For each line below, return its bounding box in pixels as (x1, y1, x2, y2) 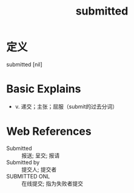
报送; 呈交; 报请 (21, 152, 60, 159)
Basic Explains (6, 82, 81, 96)
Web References (6, 124, 92, 138)
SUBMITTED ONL (6, 172, 50, 180)
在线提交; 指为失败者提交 (21, 180, 84, 187)
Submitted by (6, 158, 40, 166)
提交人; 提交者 (21, 166, 57, 173)
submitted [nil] (6, 61, 42, 68)
